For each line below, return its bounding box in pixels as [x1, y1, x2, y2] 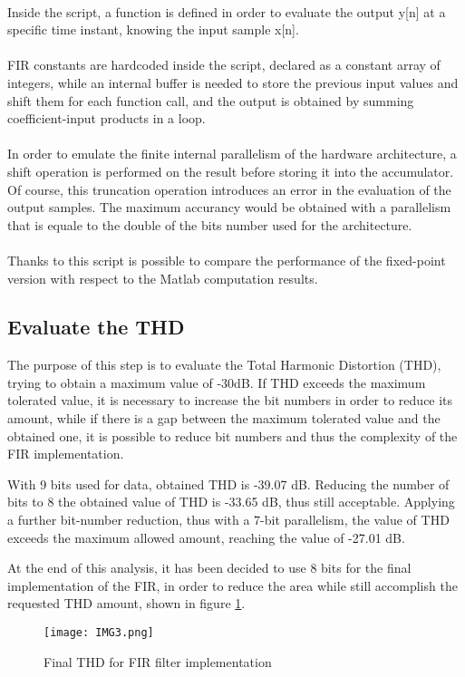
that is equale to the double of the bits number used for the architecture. [7, 215, 412, 234]
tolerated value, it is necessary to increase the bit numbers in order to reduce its [7, 391, 453, 410]
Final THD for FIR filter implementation [44, 652, 272, 671]
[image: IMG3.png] [44, 626, 154, 640]
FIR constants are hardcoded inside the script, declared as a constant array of [7, 55, 441, 74]
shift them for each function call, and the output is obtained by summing [7, 91, 414, 110]
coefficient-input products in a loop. [7, 109, 206, 128]
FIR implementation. [7, 444, 124, 463]
